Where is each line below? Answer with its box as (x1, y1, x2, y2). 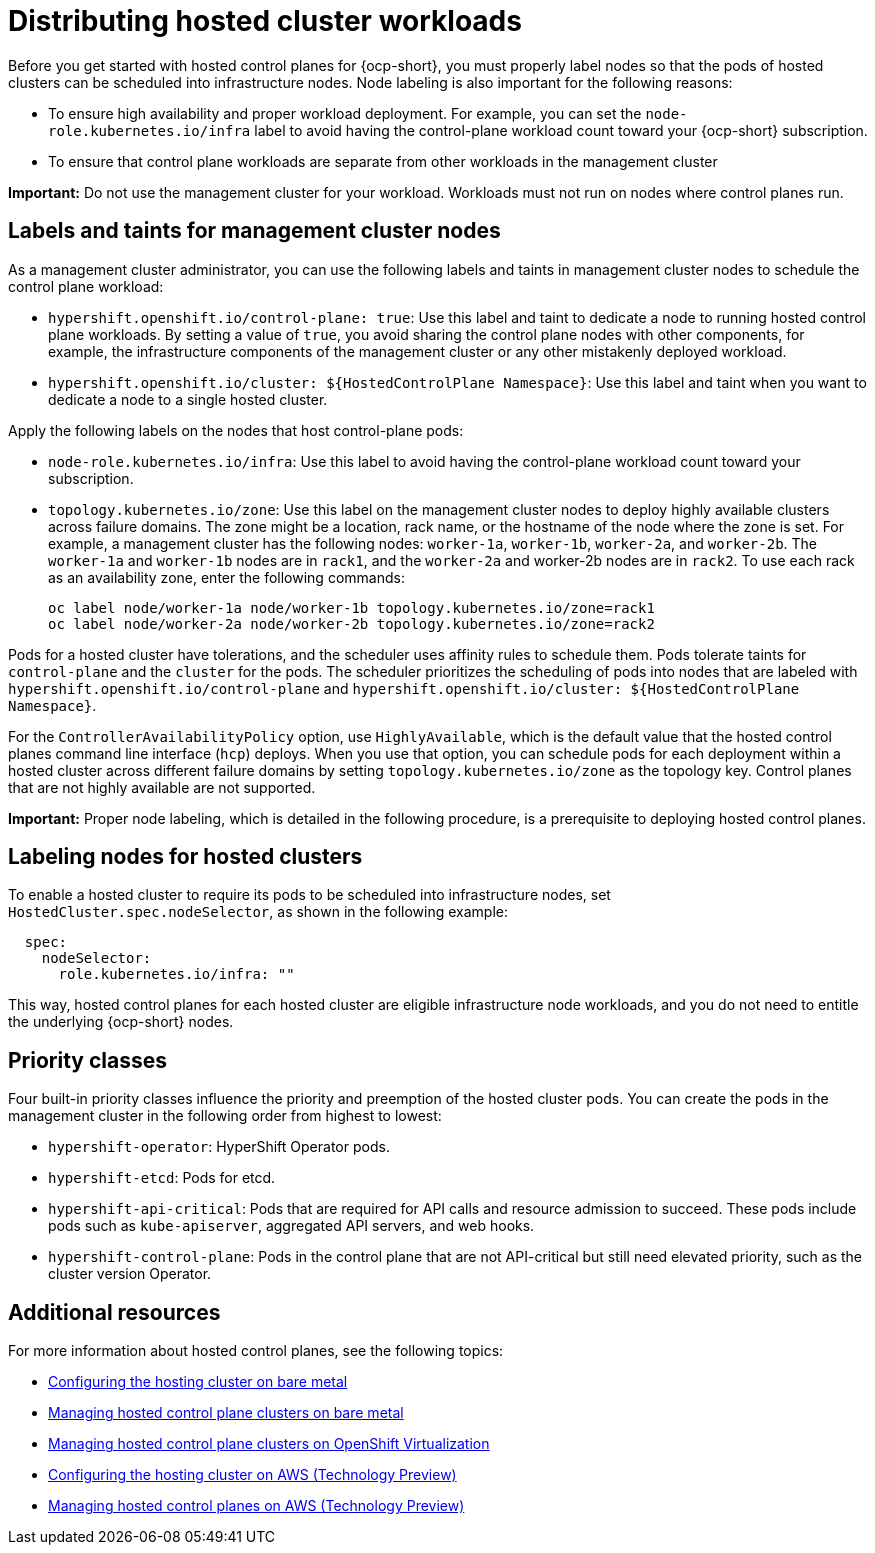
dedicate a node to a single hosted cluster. (48, 390, 328, 408)
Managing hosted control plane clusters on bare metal (48, 1404, 404, 1422)
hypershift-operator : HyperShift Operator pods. (48, 1138, 390, 1156)
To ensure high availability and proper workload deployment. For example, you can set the (48, 104, 642, 122)
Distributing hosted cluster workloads (8, 4, 522, 38)
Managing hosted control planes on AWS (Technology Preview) (48, 1497, 465, 1515)
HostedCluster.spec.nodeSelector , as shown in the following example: (8, 903, 508, 921)
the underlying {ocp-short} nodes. (8, 1013, 234, 1031)
